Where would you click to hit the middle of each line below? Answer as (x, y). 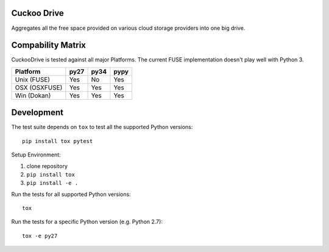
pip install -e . (52, 183)
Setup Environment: (36, 155)
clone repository (47, 166)
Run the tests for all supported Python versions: (71, 194)
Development (37, 113)
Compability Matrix (49, 45)
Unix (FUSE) (33, 79)
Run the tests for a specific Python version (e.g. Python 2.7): (87, 222)
